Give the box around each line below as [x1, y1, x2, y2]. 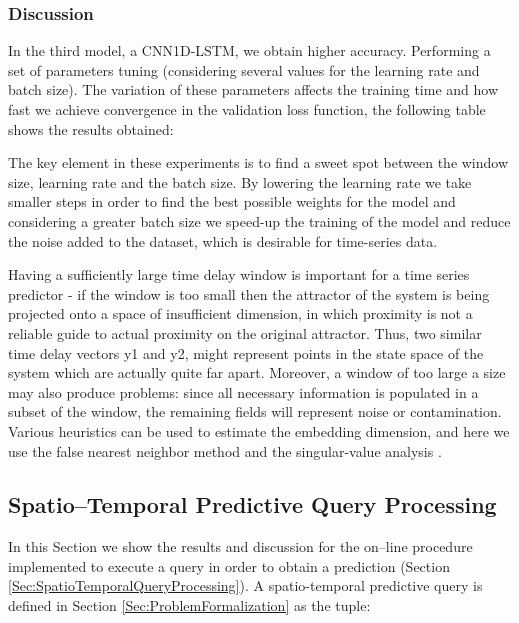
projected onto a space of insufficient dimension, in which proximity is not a [8, 303, 473, 324]
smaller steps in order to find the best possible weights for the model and [8, 191, 456, 212]
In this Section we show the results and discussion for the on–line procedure [8, 536, 473, 557]
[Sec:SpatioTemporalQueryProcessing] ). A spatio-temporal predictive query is [8, 575, 483, 596]
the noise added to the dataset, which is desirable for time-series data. [8, 230, 438, 251]
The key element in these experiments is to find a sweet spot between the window [8, 152, 509, 173]
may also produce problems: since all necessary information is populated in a [8, 381, 479, 402]
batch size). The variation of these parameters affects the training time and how [8, 79, 499, 100]
